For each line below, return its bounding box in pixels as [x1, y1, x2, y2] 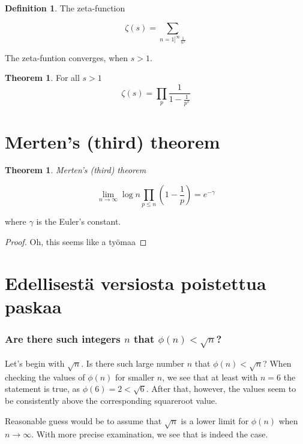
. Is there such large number [81, 357, 185, 369]
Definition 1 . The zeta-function [5, 2, 125, 14]
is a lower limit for [181, 414, 249, 427]
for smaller [115, 370, 155, 383]
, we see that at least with [162, 370, 258, 383]
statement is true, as [5, 382, 80, 395]
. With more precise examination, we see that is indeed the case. [31, 428, 268, 440]
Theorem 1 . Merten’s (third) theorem [5, 164, 146, 176]
